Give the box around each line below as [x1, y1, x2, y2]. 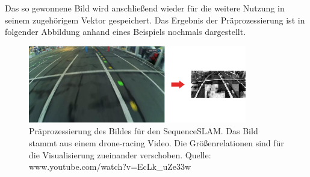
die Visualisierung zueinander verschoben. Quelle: [29, 148, 211, 161]
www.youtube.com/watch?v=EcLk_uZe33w [29, 160, 191, 173]
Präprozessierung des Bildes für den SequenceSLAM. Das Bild [29, 125, 258, 137]
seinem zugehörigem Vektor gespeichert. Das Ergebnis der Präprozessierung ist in [5, 13, 305, 26]
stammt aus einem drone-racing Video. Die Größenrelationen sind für [29, 137, 284, 149]
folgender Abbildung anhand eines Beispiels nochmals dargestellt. [5, 25, 246, 38]
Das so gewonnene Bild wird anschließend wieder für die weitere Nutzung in [5, 2, 285, 14]
